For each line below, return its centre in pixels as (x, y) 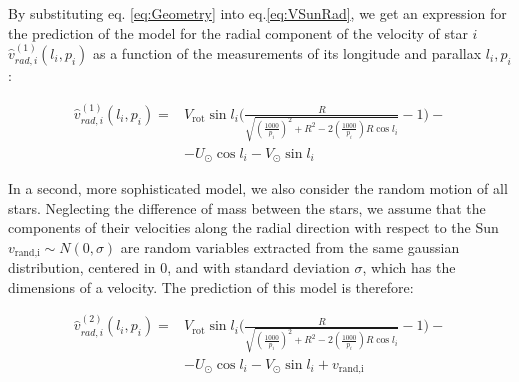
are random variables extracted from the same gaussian (290, 246)
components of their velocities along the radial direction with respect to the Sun (253, 227)
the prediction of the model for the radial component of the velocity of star (238, 32)
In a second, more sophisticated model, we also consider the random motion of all (258, 188)
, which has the (409, 267)
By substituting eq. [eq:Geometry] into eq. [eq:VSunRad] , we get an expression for (257, 13)
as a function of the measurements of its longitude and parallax (287, 53)
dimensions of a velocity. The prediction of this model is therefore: (211, 286)
